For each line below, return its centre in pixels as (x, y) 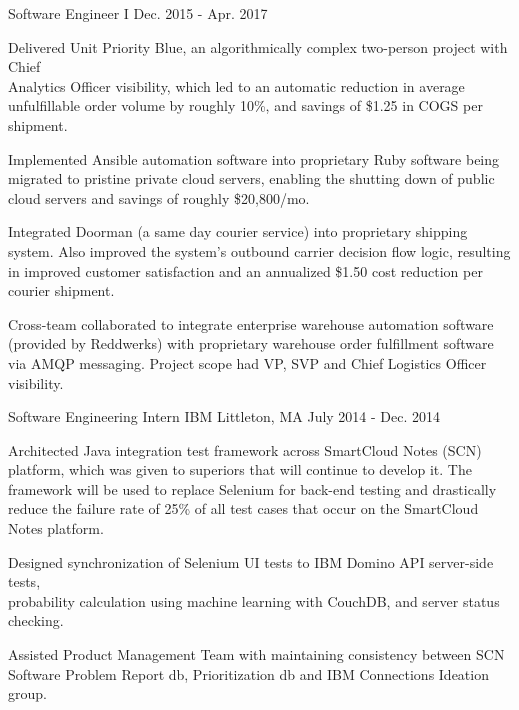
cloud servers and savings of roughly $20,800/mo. (159, 197)
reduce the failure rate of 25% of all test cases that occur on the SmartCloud (243, 508)
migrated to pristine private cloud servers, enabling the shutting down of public (251, 178)
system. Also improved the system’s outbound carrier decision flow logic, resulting (259, 250)
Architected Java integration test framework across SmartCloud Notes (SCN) (245, 449)
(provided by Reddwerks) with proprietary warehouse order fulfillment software (251, 343)
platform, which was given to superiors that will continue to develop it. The (240, 469)
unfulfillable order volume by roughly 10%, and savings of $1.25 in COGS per (245, 105)
